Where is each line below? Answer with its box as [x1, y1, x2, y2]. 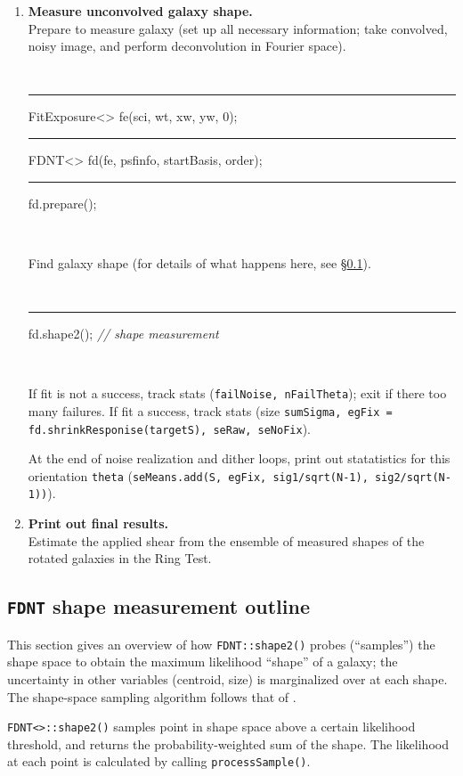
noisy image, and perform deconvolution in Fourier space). [28, 37, 346, 55]
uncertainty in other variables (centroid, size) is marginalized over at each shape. [7, 669, 448, 688]
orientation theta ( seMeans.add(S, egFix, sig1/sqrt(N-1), [28, 466, 369, 485]
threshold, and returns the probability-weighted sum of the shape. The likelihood [7, 734, 449, 753]
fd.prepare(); [28, 193, 97, 212]
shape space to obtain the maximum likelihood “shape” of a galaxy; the [7, 652, 398, 671]
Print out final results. [28, 514, 169, 533]
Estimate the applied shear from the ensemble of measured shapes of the [28, 531, 425, 550]
